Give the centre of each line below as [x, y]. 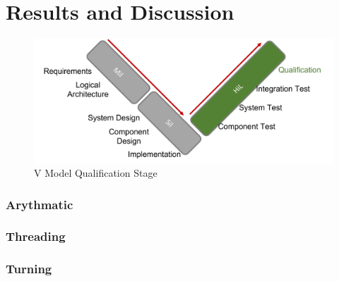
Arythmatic [40, 204]
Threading [36, 236]
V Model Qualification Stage [96, 173]
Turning [29, 269]
